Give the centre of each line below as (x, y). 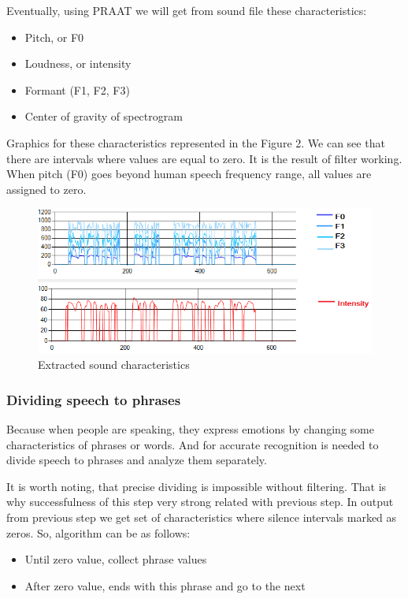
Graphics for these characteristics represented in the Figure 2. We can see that (196, 142)
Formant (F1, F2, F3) (77, 89)
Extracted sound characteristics (114, 365)
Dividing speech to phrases (94, 399)
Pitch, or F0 (54, 37)
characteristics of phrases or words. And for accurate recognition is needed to (193, 444)
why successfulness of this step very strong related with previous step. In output (200, 502)
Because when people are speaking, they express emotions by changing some (190, 429)
